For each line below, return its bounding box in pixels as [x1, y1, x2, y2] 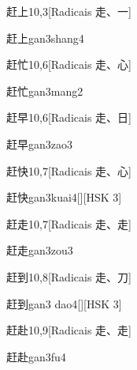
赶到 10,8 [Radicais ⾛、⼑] [6, 268, 131, 285]
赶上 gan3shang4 [6, 29, 84, 46]
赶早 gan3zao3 [6, 135, 72, 152]
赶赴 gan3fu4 [6, 348, 66, 364]
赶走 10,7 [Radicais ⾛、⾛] [6, 215, 131, 232]
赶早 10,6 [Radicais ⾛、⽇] [6, 109, 131, 126]
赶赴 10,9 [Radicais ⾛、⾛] [6, 322, 131, 338]
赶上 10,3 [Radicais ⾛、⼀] [6, 3, 131, 19]
